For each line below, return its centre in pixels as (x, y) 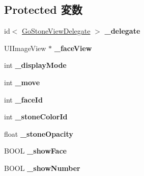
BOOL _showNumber (42, 168)
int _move (22, 82)
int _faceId (23, 99)
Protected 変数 (43, 9)
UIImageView (25, 48)
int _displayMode (35, 65)
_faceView (73, 48)
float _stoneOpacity (39, 133)
